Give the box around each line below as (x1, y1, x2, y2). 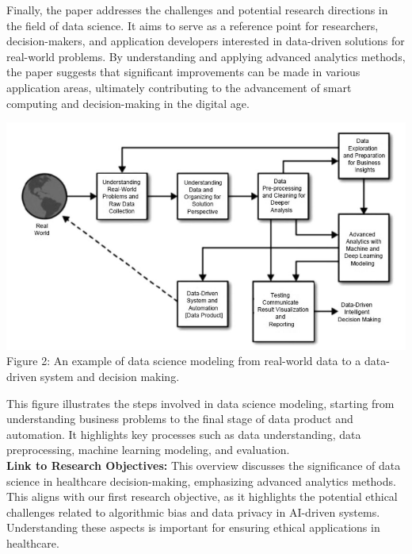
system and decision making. (40, 368, 180, 385)
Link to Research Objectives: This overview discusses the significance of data (6, 457, 401, 474)
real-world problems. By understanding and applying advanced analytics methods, (6, 48, 406, 64)
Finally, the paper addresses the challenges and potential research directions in (6, 2, 388, 17)
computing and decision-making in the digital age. (6, 94, 250, 111)
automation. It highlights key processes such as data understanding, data (6, 425, 361, 442)
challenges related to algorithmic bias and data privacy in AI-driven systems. (6, 503, 380, 520)
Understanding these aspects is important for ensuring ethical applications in (6, 519, 380, 536)
